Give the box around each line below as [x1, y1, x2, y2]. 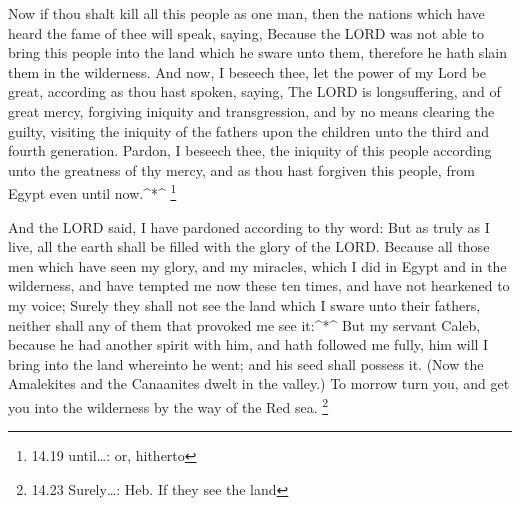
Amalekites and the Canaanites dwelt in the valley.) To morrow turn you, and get [8, 373, 510, 394]
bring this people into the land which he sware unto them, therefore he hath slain [8, 42, 507, 63]
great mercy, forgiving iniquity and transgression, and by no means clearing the [8, 100, 495, 121]
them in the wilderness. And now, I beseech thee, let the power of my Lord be [8, 61, 487, 82]
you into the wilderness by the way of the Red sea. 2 [8, 393, 329, 417]
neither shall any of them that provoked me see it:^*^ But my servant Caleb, [8, 314, 481, 335]
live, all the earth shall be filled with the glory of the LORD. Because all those [8, 236, 490, 257]
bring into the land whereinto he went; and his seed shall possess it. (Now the [8, 353, 484, 374]
